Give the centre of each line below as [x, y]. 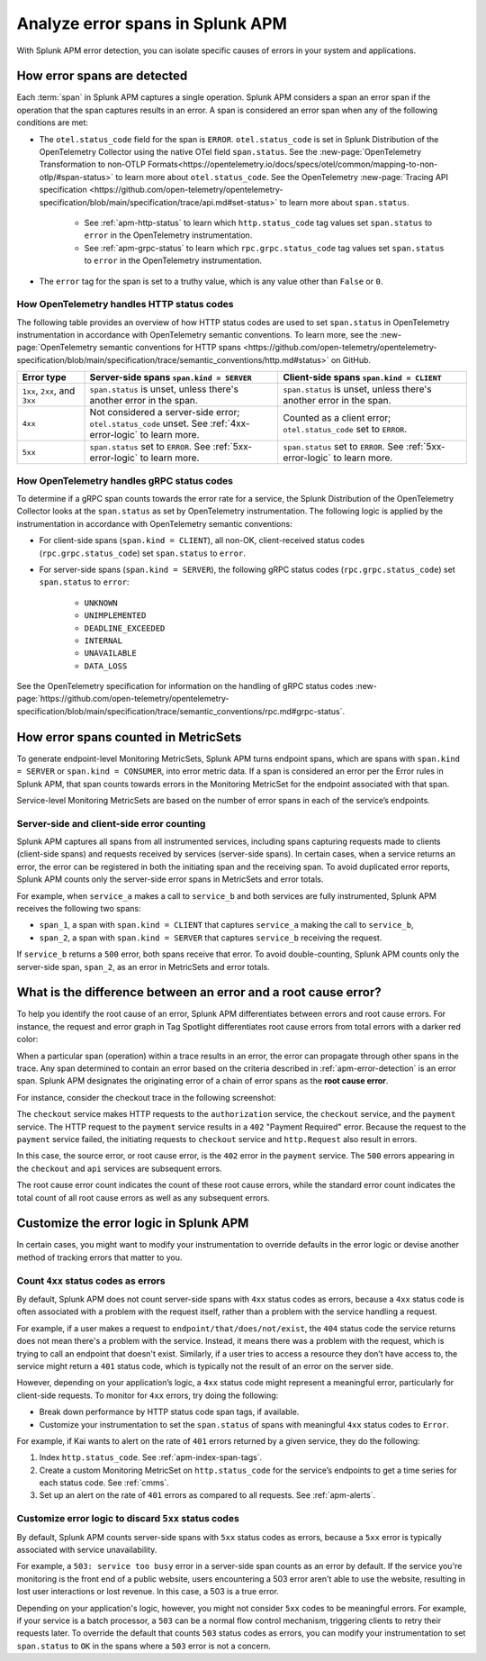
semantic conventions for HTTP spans [171, 348]
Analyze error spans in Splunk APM [152, 23]
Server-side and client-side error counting [111, 823]
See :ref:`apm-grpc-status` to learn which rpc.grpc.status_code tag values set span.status [264, 248]
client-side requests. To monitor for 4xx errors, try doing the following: [148, 1395]
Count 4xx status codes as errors [91, 1281]
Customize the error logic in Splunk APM [133, 1224]
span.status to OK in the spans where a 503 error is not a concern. [144, 1646]
